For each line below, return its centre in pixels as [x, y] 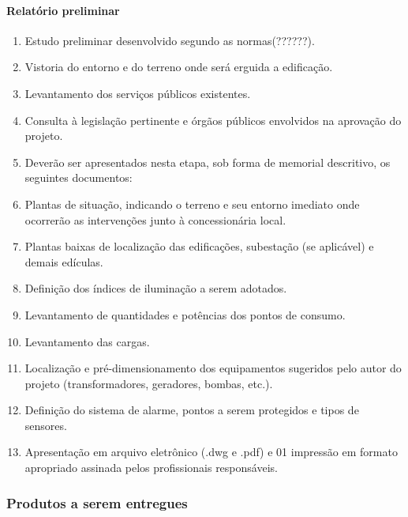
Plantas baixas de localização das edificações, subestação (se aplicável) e [199, 246]
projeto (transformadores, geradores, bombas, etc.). [149, 383]
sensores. [46, 425]
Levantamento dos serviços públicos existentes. [138, 93]
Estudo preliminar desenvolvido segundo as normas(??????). [170, 40]
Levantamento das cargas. [87, 341]
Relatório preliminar [63, 10]
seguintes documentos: [79, 177]
